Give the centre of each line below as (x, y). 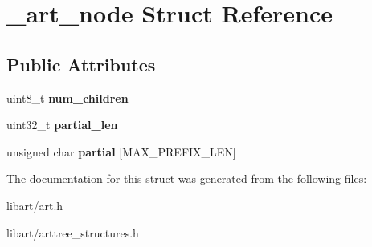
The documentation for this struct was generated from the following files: (187, 178)
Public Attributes (81, 64)
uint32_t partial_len (62, 125)
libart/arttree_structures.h (73, 232)
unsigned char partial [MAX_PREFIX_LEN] (121, 151)
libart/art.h (35, 205)
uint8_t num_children (67, 97)
